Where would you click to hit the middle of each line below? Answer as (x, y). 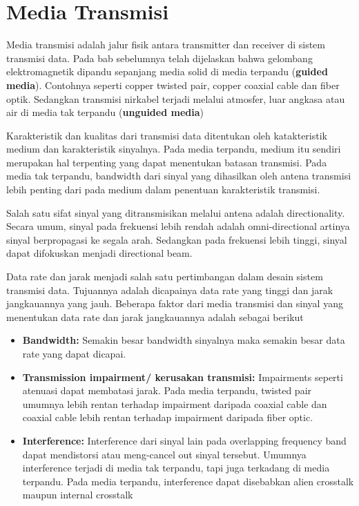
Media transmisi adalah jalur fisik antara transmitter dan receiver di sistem (166, 45)
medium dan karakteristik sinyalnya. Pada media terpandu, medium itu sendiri (174, 149)
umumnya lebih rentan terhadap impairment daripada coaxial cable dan (175, 403)
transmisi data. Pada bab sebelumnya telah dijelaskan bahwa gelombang (159, 58)
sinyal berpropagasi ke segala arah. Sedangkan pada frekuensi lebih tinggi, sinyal (177, 239)
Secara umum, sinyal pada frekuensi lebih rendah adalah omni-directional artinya (178, 226)
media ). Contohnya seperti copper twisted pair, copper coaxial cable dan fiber (173, 85)
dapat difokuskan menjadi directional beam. (99, 253)
